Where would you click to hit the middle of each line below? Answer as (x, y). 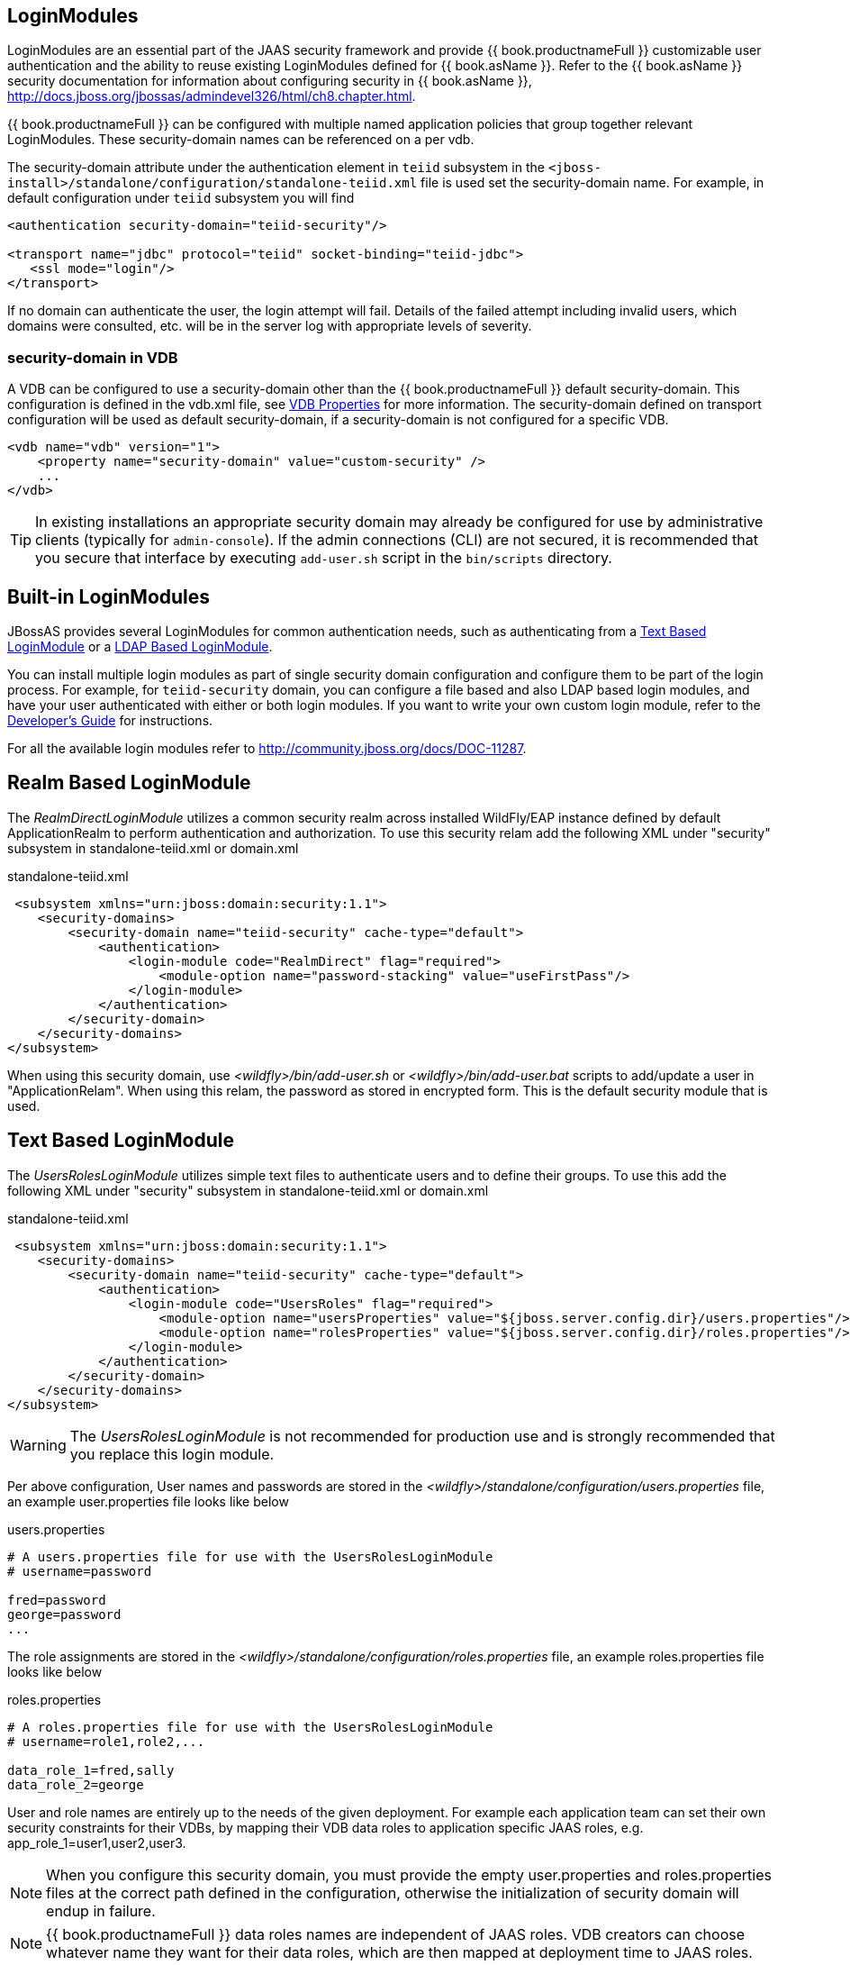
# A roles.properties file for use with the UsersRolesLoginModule (250, 1727)
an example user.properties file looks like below (148, 1501)
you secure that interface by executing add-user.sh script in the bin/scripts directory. (324, 558)
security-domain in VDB (93, 357)
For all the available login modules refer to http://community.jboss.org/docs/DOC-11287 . (267, 749)
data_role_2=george (76, 1784)
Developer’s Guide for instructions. (110, 721)
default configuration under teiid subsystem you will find (181, 198)
